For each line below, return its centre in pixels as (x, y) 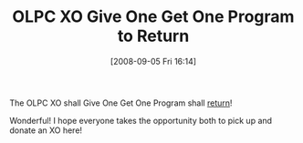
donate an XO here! (46, 130)
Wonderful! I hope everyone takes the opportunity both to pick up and (141, 120)
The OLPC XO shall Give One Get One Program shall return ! (121, 103)
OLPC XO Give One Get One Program (153, 17)
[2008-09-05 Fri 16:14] (153, 61)
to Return (153, 36)
